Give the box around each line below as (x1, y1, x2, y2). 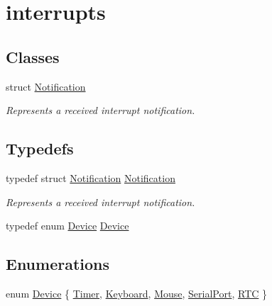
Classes (6, 45, 60, 67)
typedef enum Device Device (6, 218, 129, 233)
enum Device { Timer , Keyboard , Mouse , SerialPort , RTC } (6, 285, 268, 300)
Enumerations (6, 253, 110, 275)
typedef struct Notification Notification (6, 170, 175, 185)
